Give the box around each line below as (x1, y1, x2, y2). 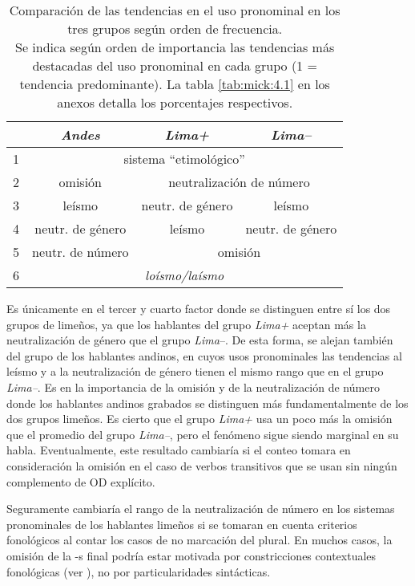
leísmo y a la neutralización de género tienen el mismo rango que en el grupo (6, 363, 384, 380)
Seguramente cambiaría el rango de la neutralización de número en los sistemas (6, 500, 395, 517)
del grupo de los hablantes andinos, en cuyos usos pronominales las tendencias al (6, 347, 402, 364)
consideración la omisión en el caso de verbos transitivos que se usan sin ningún (6, 457, 397, 474)
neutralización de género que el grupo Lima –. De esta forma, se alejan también (6, 332, 393, 348)
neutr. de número (32, 242, 129, 261)
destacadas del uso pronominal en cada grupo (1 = (32, 56, 317, 75)
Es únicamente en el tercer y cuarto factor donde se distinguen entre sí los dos (6, 300, 391, 316)
